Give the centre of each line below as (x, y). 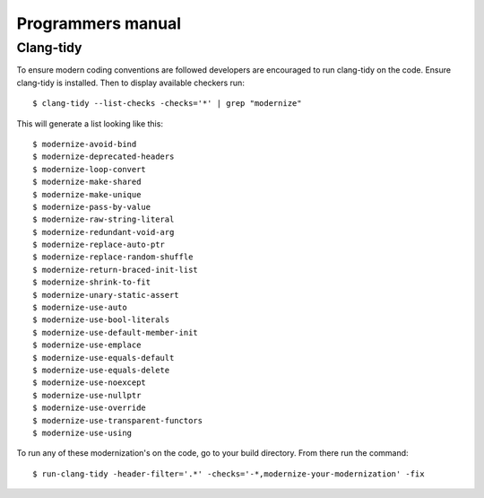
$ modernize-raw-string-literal (104, 219)
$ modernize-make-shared (87, 182)
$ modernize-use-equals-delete (101, 370)
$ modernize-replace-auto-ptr (99, 245)
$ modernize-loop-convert (90, 169)
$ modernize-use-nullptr (87, 395)
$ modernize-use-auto (80, 308)
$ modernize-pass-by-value (92, 207)
